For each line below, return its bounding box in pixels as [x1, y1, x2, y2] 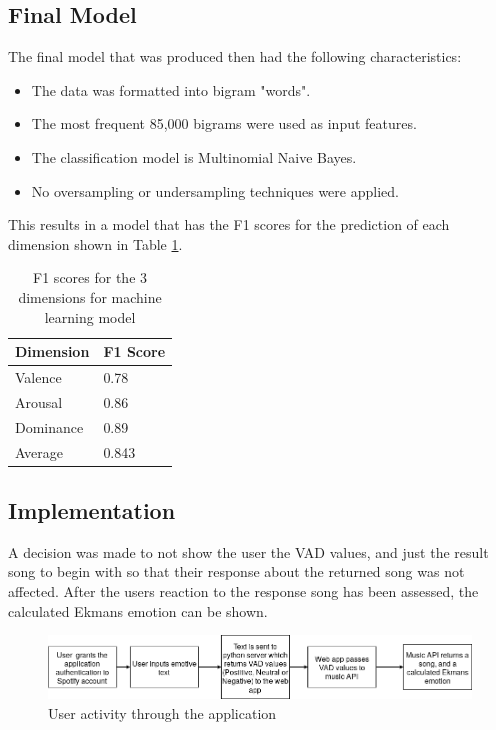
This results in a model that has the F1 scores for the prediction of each [8, 214, 450, 235]
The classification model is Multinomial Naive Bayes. [31, 146, 357, 167]
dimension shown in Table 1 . [8, 233, 183, 254]
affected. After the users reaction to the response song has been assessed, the [8, 581, 479, 601]
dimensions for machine [18, 286, 162, 307]
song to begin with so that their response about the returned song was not [8, 561, 465, 582]
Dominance [15, 416, 84, 437]
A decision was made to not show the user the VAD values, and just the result [8, 541, 489, 562]
